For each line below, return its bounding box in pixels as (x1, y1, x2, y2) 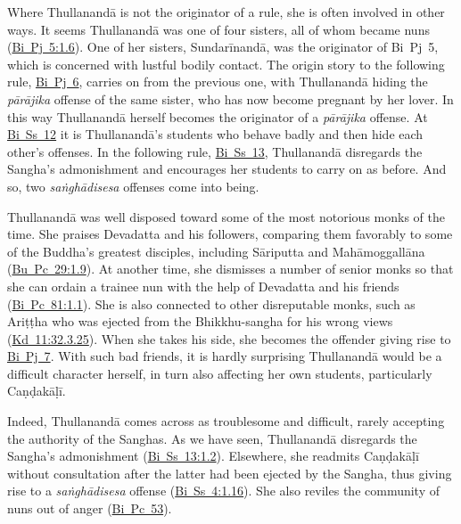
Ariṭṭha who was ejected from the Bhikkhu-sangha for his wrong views (7, 312, 393, 331)
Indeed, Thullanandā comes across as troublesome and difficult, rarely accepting (7, 412, 445, 430)
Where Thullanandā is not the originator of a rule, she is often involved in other (7, 3, 445, 20)
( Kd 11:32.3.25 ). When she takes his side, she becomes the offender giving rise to (7, 329, 451, 348)
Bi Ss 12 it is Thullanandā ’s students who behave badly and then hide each (7, 125, 424, 143)
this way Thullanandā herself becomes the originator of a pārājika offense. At (7, 107, 428, 126)
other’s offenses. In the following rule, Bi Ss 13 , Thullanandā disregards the (7, 142, 423, 160)
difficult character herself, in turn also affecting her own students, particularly (7, 364, 432, 382)
